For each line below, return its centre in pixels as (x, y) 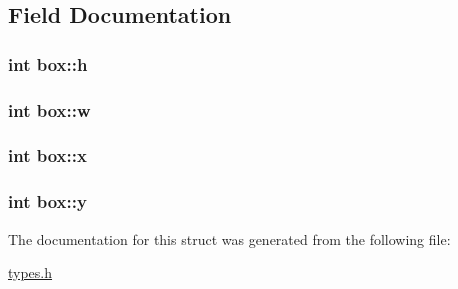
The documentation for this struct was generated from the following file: (229, 238)
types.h (30, 272)
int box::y (47, 201)
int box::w (49, 109)
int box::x (47, 155)
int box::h (48, 63)
